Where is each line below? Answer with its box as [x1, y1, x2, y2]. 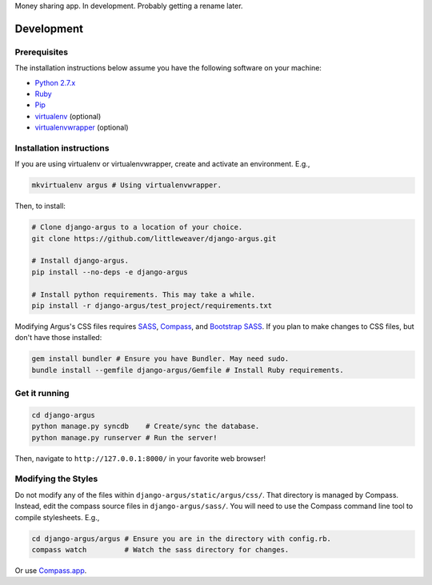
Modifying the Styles [14, 473, 98, 484]
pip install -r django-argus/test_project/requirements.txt [31, 301, 273, 310]
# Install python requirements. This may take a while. [31, 290, 256, 299]
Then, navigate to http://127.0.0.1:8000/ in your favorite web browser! [14, 453, 266, 463]
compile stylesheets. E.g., [14, 512, 100, 522]
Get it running [14, 388, 70, 399]
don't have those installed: [14, 333, 102, 343]
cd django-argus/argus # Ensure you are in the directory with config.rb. [31, 534, 332, 543]
